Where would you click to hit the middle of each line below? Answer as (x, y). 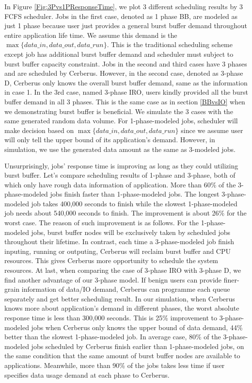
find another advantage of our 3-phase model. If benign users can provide (113, 279)
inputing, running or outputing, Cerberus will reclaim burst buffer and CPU (118, 251)
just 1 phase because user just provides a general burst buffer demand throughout (126, 25)
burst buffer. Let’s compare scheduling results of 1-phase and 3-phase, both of (120, 175)
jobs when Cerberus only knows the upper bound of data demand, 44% (137, 327)
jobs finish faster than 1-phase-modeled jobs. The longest (135, 194)
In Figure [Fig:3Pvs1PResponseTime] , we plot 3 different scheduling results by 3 (124, 6)
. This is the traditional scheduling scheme (170, 44)
